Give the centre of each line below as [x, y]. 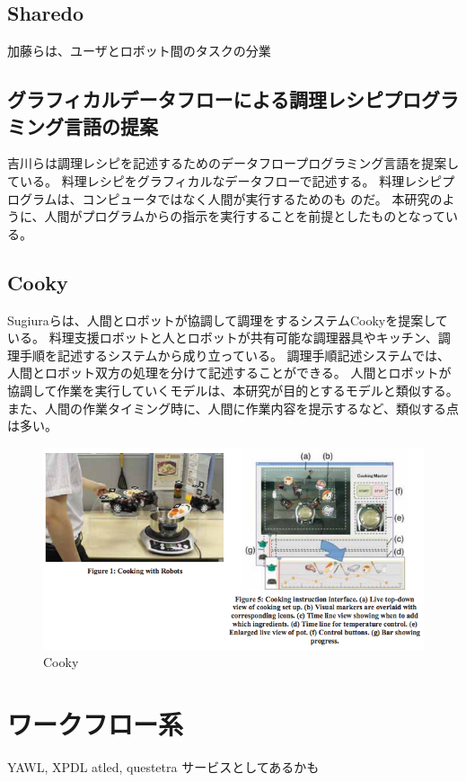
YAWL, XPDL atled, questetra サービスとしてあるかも [163, 767]
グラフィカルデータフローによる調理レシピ [195, 99]
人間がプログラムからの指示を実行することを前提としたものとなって [245, 216]
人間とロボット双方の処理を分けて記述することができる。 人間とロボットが [229, 373]
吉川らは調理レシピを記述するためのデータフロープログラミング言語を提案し [233, 163]
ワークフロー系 [96, 724]
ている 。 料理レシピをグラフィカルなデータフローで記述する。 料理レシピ [225, 180]
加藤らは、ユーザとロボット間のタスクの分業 [139, 51]
